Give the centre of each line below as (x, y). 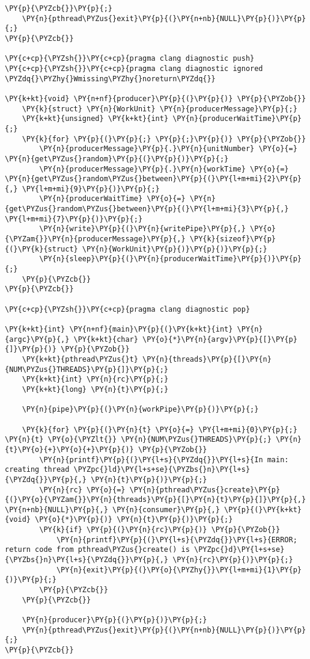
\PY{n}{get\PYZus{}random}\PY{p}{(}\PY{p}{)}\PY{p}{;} (117, 159)
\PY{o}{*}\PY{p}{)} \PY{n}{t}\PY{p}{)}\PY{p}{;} (134, 520)
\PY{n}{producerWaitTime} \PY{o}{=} (112, 199)
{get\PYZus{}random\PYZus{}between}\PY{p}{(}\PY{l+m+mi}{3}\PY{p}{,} (147, 209)
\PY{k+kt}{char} (106, 339)
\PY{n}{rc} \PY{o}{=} (82, 490)
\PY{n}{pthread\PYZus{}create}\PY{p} (205, 490)
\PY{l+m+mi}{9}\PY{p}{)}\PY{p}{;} (91, 189)
